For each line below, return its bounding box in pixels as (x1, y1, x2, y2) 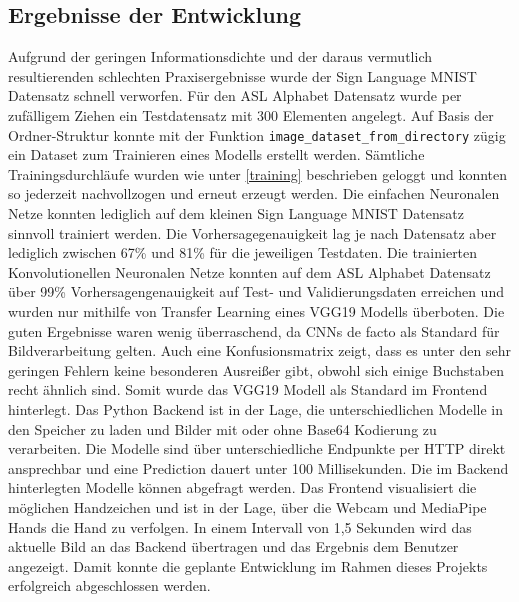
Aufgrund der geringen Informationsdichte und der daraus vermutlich (8, 46, 432, 67)
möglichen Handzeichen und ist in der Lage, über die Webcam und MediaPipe (8, 496, 487, 517)
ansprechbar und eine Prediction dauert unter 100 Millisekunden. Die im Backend (8, 457, 509, 478)
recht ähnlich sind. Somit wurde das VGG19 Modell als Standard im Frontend (8, 379, 488, 400)
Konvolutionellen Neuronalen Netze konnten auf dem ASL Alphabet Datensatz (8, 261, 491, 282)
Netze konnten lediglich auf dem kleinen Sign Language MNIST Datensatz (8, 203, 464, 224)
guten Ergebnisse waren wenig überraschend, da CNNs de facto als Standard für (8, 320, 500, 341)
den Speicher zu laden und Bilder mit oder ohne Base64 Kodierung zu (8, 418, 437, 439)
